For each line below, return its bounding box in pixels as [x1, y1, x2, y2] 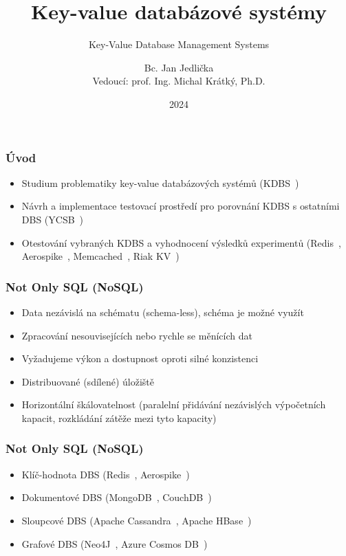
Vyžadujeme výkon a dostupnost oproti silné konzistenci [21, 351, 259, 366]
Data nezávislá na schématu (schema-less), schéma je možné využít [21, 304, 304, 319]
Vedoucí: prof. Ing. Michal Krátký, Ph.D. [92, 74, 266, 88]
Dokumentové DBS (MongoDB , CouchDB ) [21, 490, 212, 504]
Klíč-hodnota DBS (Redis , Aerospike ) [21, 467, 190, 481]
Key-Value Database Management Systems [88, 37, 270, 52]
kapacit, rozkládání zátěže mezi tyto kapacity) [21, 410, 217, 425]
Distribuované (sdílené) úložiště [21, 374, 154, 388]
